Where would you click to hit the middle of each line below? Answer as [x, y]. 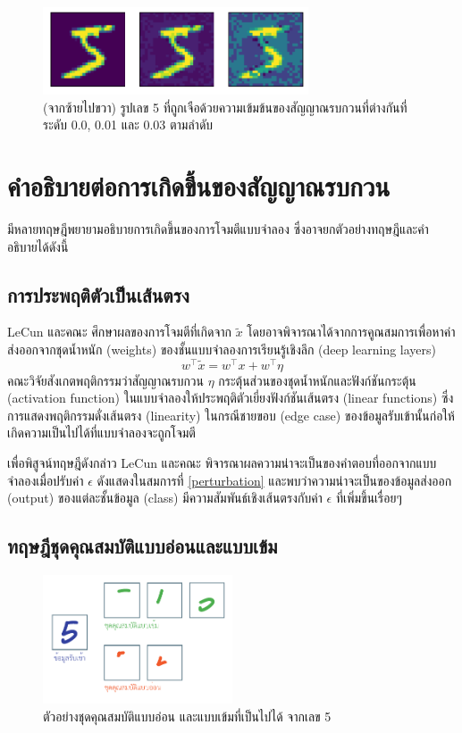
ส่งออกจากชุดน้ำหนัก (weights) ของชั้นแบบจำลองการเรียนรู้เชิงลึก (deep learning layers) [222, 349]
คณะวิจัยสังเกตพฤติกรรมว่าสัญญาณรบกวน [105, 380]
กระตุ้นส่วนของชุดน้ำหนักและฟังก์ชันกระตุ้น [317, 380]
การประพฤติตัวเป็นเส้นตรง [98, 294]
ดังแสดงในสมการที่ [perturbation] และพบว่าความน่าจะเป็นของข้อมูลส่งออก [274, 480]
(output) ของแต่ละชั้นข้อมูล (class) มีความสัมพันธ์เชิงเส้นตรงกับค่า [165, 498]
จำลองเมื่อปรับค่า [46, 480]
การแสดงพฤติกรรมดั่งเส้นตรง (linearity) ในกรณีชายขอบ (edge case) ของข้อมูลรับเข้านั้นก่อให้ [231, 415]
